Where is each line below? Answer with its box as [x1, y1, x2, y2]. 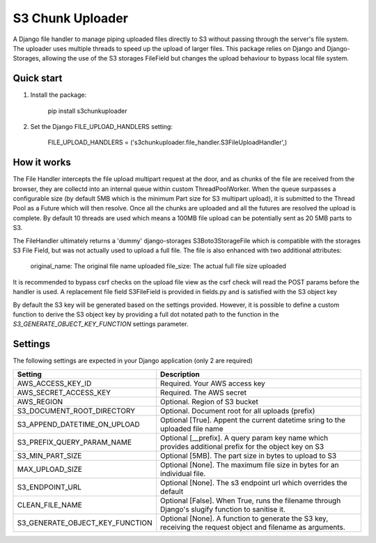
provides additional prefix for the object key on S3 [160, 441, 324, 451]
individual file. [160, 468, 206, 478]
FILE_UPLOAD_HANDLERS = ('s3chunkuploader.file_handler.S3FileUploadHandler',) [47, 138, 288, 146]
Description [160, 369, 200, 379]
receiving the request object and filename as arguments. [160, 522, 346, 532]
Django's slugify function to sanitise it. [160, 504, 285, 514]
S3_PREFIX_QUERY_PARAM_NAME [17, 437, 132, 447]
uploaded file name [160, 424, 224, 434]
